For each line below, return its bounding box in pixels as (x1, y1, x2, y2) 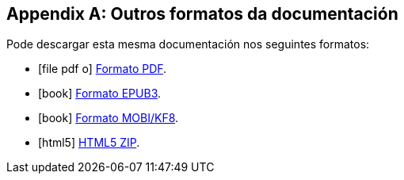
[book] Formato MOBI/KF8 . (38, 111, 179, 125)
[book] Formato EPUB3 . (38, 86, 162, 101)
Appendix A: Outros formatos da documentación (6, 4, 398, 24)
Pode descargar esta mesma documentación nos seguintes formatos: (6, 37, 370, 52)
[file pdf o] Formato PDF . (38, 62, 167, 76)
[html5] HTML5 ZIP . (38, 136, 140, 150)
